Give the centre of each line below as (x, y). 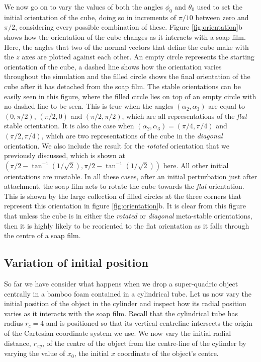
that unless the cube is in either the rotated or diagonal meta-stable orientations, (128, 216)
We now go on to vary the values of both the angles (83, 7)
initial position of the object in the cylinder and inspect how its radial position (125, 303)
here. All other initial (196, 165)
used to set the (220, 7)
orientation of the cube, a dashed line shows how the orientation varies (113, 66)
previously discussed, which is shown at (65, 155)
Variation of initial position (76, 263)
